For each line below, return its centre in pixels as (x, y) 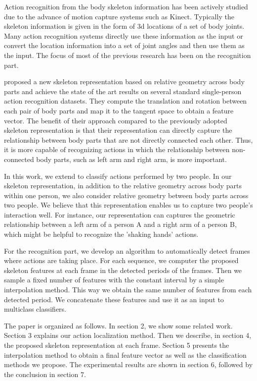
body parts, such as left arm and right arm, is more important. (131, 159)
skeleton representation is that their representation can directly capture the (118, 130)
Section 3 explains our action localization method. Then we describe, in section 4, (128, 335)
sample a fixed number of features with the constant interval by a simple (114, 280)
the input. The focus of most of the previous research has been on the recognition (128, 55)
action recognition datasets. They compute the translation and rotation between (126, 101)
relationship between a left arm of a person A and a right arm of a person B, (120, 224)
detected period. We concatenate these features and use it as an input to (114, 299)
